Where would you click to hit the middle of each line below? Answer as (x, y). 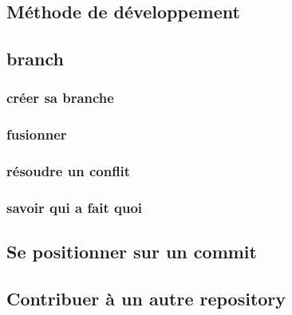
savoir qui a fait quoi (75, 208)
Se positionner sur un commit (132, 252)
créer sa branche (60, 98)
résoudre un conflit (69, 171)
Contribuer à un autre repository (146, 299)
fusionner (37, 134)
